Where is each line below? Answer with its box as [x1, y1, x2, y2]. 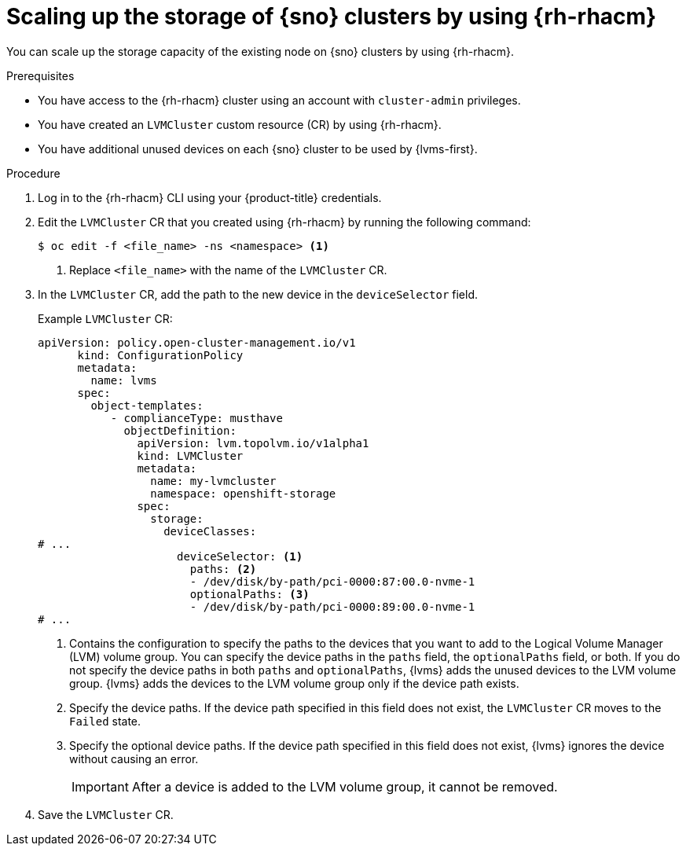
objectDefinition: [123, 424, 237, 437]
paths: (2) [189, 562, 257, 575]
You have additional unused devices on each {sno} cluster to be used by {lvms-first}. [38, 141, 478, 156]
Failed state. [69, 714, 141, 728]
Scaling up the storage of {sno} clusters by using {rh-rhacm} [6, 3, 657, 30]
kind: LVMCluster [137, 449, 244, 462]
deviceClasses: [163, 524, 257, 538]
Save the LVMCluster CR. [38, 807, 174, 821]
